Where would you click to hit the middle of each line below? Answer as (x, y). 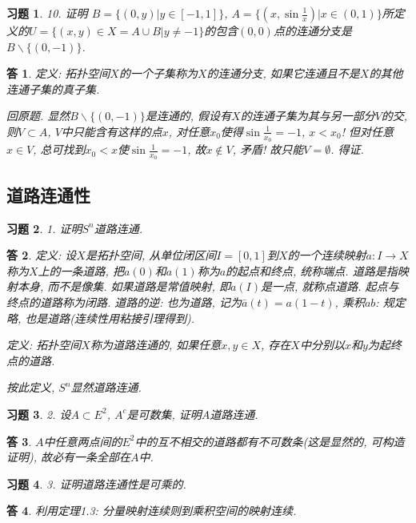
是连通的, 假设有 (188, 116)
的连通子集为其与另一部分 (308, 116)
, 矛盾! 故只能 (268, 149)
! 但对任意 (368, 131)
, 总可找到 (59, 149)
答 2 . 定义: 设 (42, 255)
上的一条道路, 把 (81, 270)
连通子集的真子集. (53, 89)
